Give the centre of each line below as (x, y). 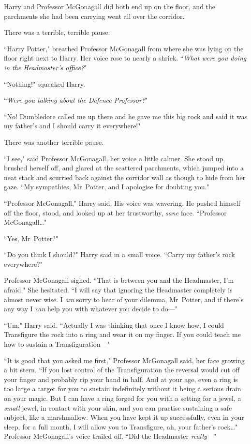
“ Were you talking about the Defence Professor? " (76, 100)
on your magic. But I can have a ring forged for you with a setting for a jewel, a (123, 398)
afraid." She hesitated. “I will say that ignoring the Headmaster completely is (118, 290)
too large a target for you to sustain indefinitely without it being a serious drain (123, 389)
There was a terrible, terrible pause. (57, 32)
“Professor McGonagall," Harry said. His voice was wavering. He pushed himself (122, 203)
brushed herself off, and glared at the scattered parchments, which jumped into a (124, 168)
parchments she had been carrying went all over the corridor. (94, 16)
